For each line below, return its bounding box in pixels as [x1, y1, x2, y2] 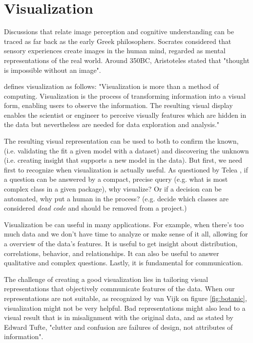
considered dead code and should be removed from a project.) [4, 203, 187, 213]
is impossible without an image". [4, 64, 101, 75]
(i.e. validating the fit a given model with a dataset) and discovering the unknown [4, 145, 249, 155]
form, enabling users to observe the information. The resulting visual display [4, 100, 233, 110]
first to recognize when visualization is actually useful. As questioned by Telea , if [4, 164, 248, 174]
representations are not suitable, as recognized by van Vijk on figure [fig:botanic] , [4, 293, 247, 303]
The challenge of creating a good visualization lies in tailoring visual [4, 274, 208, 284]
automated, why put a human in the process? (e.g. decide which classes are [4, 193, 229, 203]
